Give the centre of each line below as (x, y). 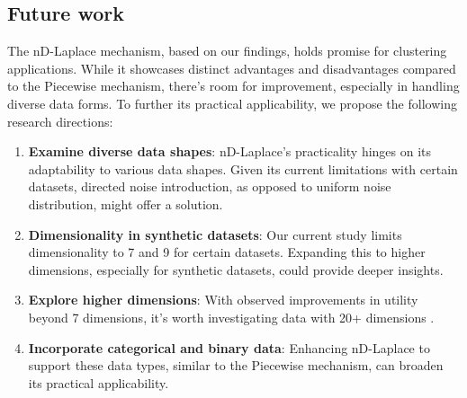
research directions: (60, 121)
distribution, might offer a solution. (126, 203)
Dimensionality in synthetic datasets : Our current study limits (215, 234)
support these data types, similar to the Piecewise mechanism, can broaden (236, 365)
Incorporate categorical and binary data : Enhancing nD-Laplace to (229, 347)
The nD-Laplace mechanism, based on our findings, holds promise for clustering (227, 51)
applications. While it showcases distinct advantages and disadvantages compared (232, 68)
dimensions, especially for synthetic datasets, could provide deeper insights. (236, 269)
